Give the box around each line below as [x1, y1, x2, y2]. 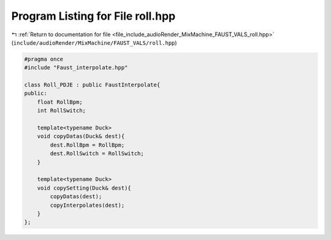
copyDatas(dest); [50, 193, 102, 200]
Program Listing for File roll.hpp [11, 9, 176, 23]
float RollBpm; [37, 98, 83, 106]
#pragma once [24, 55, 64, 63]
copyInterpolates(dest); [50, 201, 125, 209]
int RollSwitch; [37, 107, 86, 114]
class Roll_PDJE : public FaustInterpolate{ [24, 82, 161, 88]
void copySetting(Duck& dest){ [37, 184, 131, 192]
